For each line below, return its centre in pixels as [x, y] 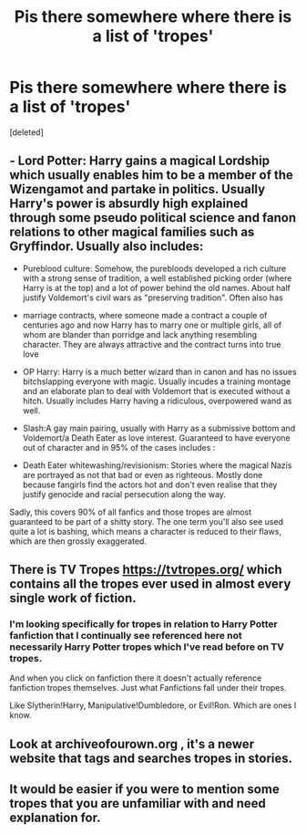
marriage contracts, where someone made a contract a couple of [145, 315]
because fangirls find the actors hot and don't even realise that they [150, 485]
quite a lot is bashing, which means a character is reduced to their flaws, [146, 531]
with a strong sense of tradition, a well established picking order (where [157, 278]
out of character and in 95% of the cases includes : [119, 447]
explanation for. [56, 818]
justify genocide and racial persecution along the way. [124, 494]
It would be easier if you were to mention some [144, 790]
